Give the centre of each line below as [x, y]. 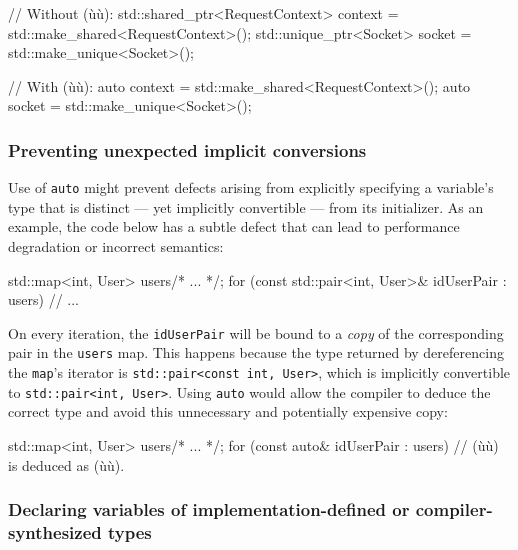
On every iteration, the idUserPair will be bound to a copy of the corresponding [256, 332]
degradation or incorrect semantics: [116, 246]
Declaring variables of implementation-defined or [209, 509]
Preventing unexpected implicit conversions [187, 149]
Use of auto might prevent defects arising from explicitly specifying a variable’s [251, 187]
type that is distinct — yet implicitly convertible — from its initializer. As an [246, 206]
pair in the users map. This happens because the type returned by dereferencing [256, 352]
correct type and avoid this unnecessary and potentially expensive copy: [228, 411]
